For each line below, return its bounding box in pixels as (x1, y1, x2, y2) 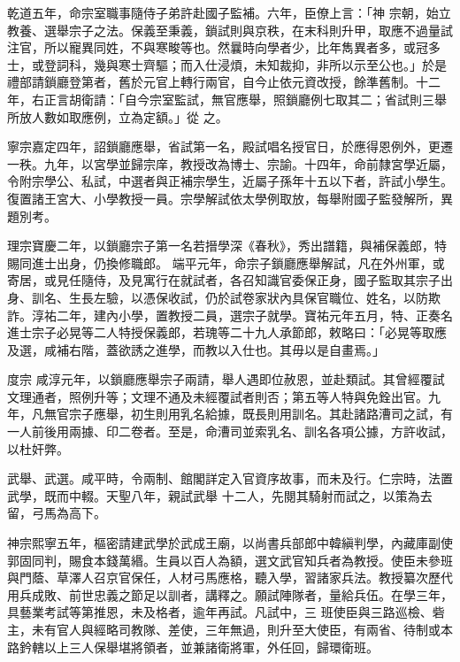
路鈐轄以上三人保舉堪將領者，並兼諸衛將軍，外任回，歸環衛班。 (7, 637, 379, 656)
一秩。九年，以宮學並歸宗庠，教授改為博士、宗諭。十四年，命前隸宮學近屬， (7, 154, 453, 173)
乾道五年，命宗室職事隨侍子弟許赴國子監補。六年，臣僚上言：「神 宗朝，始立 (7, 4, 451, 21)
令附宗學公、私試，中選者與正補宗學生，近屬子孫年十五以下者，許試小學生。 (7, 172, 453, 190)
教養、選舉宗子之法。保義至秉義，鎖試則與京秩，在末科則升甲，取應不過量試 (7, 20, 453, 39)
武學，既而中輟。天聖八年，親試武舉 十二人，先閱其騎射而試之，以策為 (7, 486, 420, 504)
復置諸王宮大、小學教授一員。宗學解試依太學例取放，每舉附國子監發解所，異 (7, 189, 453, 207)
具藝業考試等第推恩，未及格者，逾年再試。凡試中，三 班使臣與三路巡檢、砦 (7, 603, 445, 621)
